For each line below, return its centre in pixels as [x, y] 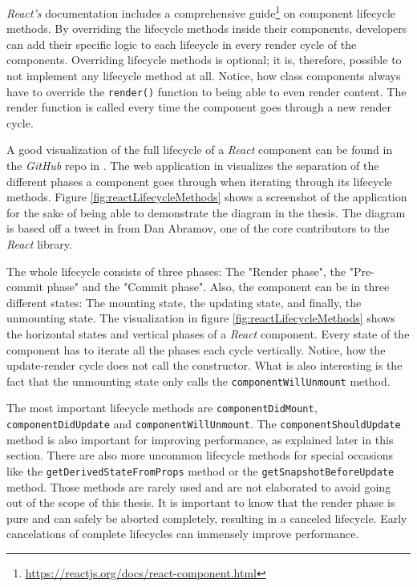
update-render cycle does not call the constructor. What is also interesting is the [204, 365]
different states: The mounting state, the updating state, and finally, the [184, 302]
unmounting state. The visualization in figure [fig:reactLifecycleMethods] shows [201, 318]
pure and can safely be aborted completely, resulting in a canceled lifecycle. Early [207, 518]
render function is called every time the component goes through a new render [199, 107]
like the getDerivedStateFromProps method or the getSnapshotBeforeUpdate [200, 470]
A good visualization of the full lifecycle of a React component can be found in [200, 150]
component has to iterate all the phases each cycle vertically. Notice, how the [196, 349]
